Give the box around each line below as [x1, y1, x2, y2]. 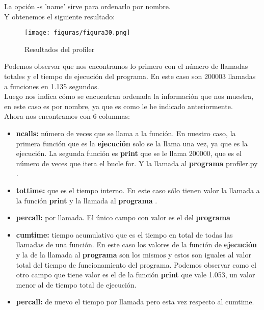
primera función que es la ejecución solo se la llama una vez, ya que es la [16, 138, 248, 148]
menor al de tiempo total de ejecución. [16, 279, 137, 290]
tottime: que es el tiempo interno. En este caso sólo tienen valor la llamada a [16, 185, 260, 195]
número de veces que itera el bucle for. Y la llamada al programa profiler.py [16, 158, 258, 168]
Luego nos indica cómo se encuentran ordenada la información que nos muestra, [4, 91, 254, 101]
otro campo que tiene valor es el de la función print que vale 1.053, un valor [16, 269, 255, 280]
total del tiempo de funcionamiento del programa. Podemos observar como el [16, 259, 256, 270]
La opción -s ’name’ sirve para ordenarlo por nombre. [4, 1, 171, 11]
